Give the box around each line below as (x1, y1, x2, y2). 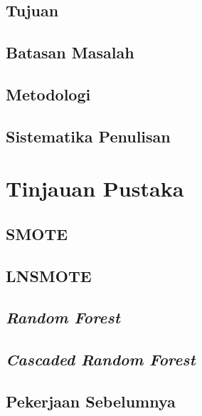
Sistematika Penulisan (6, 125, 171, 147)
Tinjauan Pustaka (6, 174, 184, 203)
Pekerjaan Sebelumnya (6, 390, 176, 412)
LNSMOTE (6, 264, 92, 286)
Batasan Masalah (6, 41, 134, 63)
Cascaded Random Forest (6, 348, 196, 370)
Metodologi (6, 83, 91, 105)
